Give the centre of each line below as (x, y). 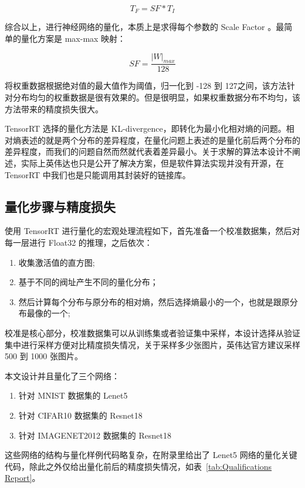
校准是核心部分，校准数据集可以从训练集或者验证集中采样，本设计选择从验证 (152, 332)
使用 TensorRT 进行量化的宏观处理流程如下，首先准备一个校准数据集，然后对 (152, 231)
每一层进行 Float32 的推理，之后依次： (79, 243)
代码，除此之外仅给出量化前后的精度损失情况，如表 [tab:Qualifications (138, 466)
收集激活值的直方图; (57, 262)
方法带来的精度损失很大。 (54, 108)
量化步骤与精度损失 (60, 206)
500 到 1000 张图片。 (44, 356)
